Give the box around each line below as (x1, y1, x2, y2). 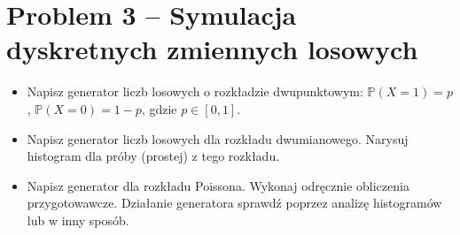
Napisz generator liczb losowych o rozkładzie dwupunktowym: (27, 82, 363, 101)
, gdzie (141, 99, 177, 117)
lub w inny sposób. (27, 210, 129, 229)
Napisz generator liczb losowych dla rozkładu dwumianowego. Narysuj (27, 129, 409, 148)
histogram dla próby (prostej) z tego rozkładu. (27, 147, 280, 165)
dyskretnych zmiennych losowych (6, 31, 418, 67)
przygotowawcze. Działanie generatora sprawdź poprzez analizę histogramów (27, 193, 442, 212)
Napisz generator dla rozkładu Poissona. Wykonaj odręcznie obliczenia (27, 176, 409, 194)
